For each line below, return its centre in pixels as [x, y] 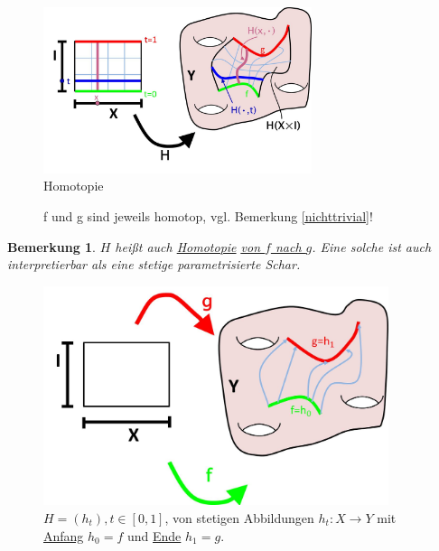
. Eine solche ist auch [372, 246]
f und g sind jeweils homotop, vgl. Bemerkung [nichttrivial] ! [208, 215]
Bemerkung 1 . [52, 246]
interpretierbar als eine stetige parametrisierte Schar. [154, 264]
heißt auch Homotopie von [188, 246]
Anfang [64, 535]
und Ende [154, 535]
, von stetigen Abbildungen [239, 517]
